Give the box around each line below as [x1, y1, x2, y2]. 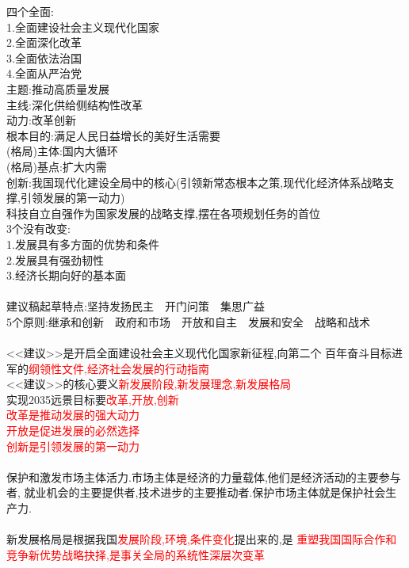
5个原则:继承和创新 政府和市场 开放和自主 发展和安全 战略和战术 [6, 313, 370, 330]
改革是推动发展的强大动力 [6, 406, 140, 423]
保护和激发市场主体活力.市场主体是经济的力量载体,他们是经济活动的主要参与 [6, 468, 401, 485]
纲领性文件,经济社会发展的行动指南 [29, 360, 209, 376]
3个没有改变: [6, 220, 71, 237]
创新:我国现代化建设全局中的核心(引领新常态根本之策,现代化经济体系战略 [6, 173, 384, 190]
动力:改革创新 [6, 112, 76, 128]
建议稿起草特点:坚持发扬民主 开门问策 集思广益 [6, 298, 265, 314]
